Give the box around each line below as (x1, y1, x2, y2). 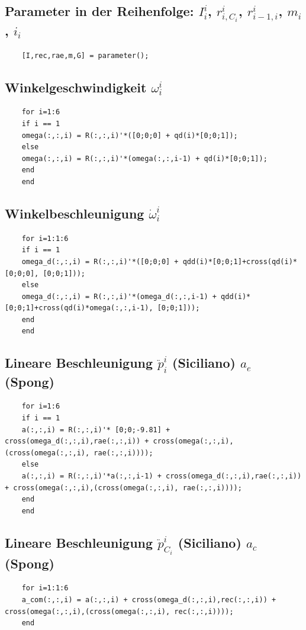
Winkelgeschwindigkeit (5, 78, 147, 96)
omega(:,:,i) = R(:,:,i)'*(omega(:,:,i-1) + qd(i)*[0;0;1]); (21, 154, 268, 163)
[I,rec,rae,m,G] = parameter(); (21, 51, 149, 60)
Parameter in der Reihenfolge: (5, 2, 194, 20)
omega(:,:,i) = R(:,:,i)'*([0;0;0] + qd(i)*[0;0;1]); (21, 131, 238, 140)
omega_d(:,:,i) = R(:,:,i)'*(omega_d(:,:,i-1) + (21, 292, 217, 301)
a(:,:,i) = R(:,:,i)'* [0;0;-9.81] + (21, 425, 170, 434)
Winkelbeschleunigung (5, 204, 144, 222)
